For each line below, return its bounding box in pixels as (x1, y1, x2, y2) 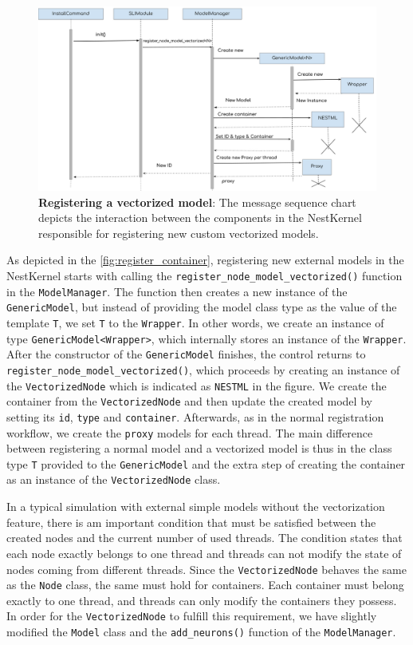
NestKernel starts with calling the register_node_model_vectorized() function (6, 267, 403, 284)
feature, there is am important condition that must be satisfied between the (6, 513, 376, 530)
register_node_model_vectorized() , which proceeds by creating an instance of (6, 361, 400, 378)
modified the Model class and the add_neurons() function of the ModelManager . (6, 623, 396, 640)
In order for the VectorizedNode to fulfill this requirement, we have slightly (6, 607, 377, 624)
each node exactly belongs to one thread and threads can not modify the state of (6, 544, 402, 561)
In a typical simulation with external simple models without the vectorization (6, 498, 385, 515)
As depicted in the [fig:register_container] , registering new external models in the (6, 251, 404, 268)
